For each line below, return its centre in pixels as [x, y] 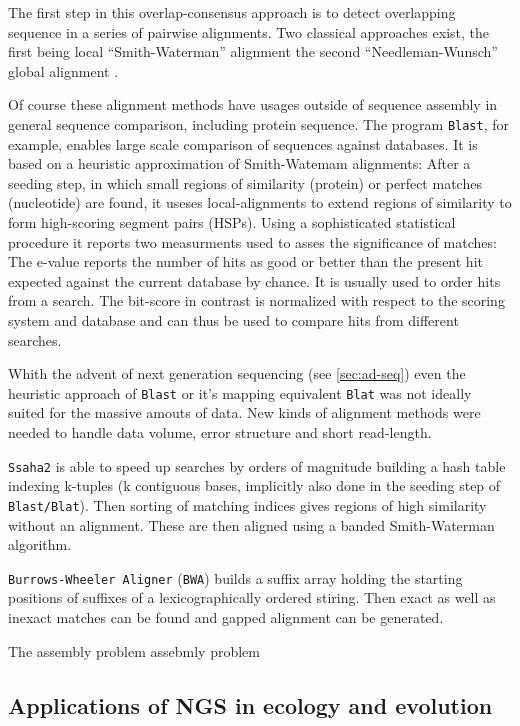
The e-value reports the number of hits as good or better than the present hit [245, 261]
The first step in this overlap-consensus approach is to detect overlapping [232, 12]
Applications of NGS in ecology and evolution [250, 704]
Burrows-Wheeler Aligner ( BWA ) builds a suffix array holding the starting [235, 577]
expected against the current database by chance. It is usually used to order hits [254, 280]
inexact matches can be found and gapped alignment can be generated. [226, 616]
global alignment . [63, 70]
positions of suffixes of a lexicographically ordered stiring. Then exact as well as [252, 597]
